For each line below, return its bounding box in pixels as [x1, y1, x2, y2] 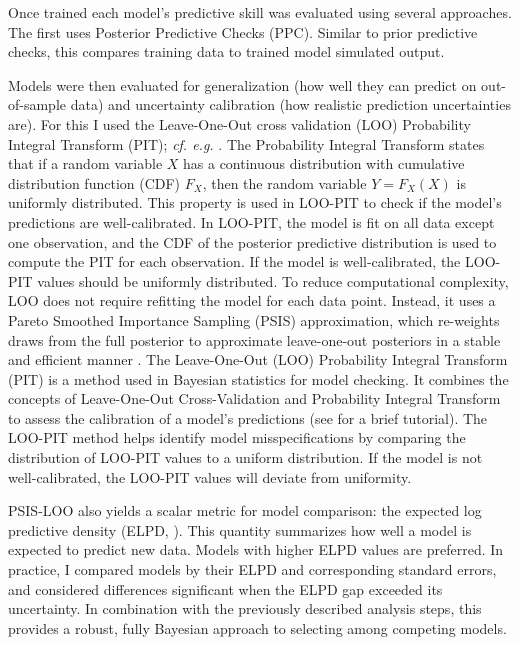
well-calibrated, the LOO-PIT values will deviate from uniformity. [8, 466, 412, 487]
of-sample [8, 94, 67, 115]
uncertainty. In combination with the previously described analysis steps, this [8, 598, 482, 619]
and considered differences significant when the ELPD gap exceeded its [8, 578, 443, 599]
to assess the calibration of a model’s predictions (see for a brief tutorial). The [8, 407, 488, 428]
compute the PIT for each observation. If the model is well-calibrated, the [8, 251, 461, 272]
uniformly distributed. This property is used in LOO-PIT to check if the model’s [8, 192, 502, 213]
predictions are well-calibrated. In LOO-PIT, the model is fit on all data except [8, 211, 495, 232]
